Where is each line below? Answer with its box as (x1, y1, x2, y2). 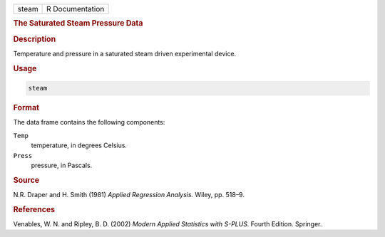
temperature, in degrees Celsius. (31, 141, 128, 149)
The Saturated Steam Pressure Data (13, 19, 143, 28)
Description (13, 34, 56, 44)
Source (13, 175, 40, 185)
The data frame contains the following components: (13, 118, 165, 127)
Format (13, 103, 39, 113)
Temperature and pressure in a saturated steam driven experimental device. (13, 49, 237, 58)
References (13, 204, 56, 214)
